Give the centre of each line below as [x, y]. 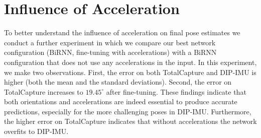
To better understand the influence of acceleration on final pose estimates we [122, 32]
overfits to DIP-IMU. [36, 131]
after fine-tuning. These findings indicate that [176, 91]
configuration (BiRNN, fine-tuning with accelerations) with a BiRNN [110, 52]
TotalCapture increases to [44, 91]
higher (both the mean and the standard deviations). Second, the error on [118, 82]
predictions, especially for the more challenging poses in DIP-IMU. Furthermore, [128, 111]
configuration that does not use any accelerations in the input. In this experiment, [130, 62]
